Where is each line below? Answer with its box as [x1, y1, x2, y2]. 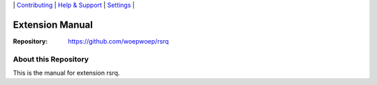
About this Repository [13, 54, 89, 64]
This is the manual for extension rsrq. [13, 69, 120, 77]
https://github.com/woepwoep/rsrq [68, 37, 169, 45]
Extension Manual [13, 19, 94, 30]
